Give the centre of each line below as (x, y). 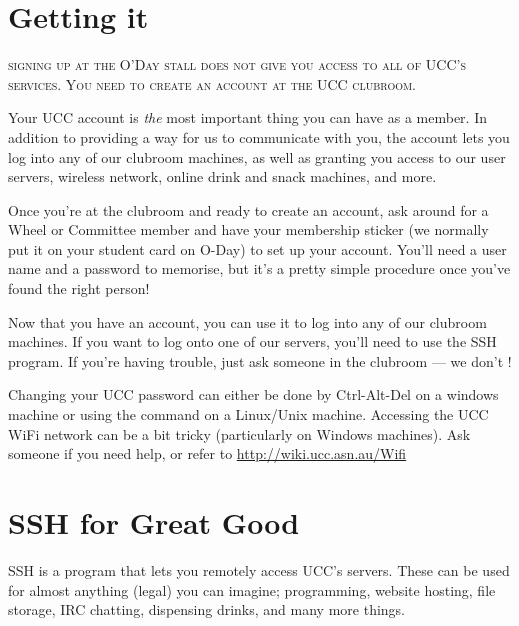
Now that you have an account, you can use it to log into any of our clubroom (247, 321)
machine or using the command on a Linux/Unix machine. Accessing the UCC (248, 414)
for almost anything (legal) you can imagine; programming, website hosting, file (252, 589)
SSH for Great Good (154, 522)
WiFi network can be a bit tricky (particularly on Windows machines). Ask (239, 433)
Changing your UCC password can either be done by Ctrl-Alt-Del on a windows (253, 394)
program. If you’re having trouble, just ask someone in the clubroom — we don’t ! (260, 360)
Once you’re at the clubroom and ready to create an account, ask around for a (248, 209)
